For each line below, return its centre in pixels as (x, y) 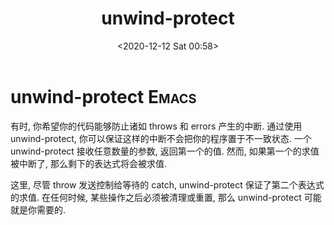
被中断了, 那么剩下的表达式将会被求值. (89, 163)
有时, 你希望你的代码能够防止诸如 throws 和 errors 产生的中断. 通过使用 (156, 126)
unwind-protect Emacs (103, 96)
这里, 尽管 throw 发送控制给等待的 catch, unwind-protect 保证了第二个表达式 (167, 184)
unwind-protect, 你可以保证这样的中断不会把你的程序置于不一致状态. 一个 (161, 138)
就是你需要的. (38, 209)
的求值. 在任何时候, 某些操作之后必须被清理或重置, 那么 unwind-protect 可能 (166, 197)
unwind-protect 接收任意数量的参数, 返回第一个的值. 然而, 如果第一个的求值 (165, 151)
